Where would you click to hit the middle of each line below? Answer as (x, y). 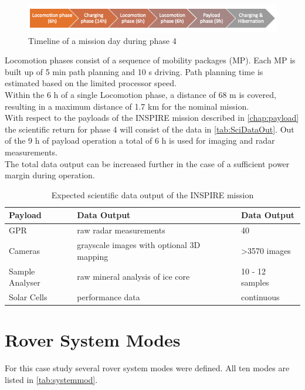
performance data (109, 296)
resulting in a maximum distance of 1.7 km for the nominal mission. (127, 106)
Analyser (25, 282)
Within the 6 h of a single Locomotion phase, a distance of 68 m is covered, (140, 95)
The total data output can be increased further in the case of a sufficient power (147, 163)
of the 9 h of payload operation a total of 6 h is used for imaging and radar (140, 140)
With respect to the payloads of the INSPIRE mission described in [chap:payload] (152, 118)
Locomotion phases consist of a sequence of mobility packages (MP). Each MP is (150, 60)
